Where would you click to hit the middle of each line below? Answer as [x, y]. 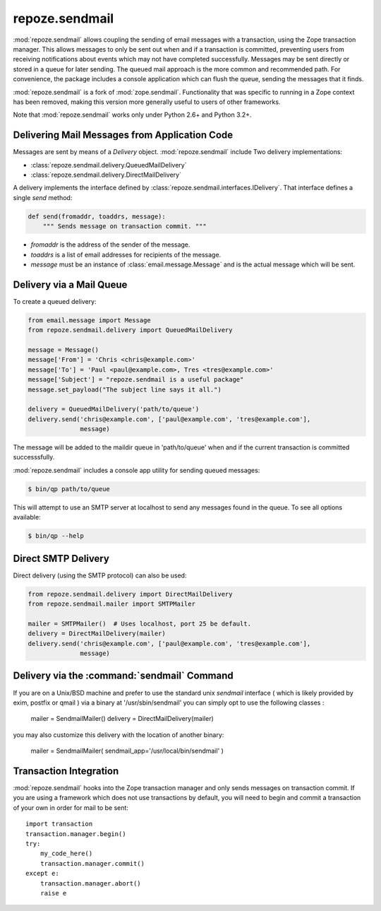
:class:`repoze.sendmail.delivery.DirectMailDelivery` [106, 175]
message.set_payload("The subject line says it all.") [125, 389]
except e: [42, 874]
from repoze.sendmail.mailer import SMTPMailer [111, 604]
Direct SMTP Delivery [61, 558]
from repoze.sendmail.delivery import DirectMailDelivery [130, 594]
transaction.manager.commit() [92, 863]
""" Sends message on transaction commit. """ [125, 227]
